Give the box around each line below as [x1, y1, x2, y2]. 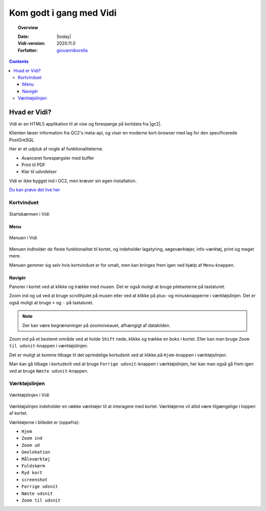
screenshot [21, 477, 48, 482]
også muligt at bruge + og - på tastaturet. [9, 299, 94, 305]
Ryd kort [21, 470, 43, 476]
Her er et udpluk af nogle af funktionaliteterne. [9, 146, 103, 152]
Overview [18, 25, 38, 31]
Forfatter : [18, 47, 38, 53]
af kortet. [9, 410, 28, 416]
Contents [9, 59, 29, 64]
